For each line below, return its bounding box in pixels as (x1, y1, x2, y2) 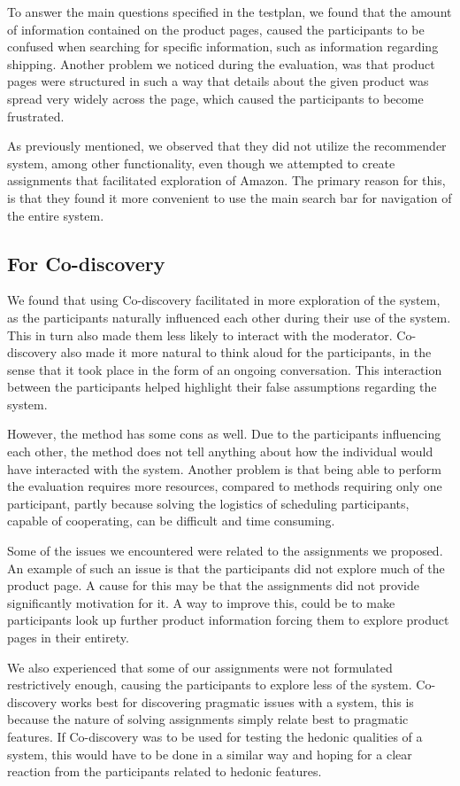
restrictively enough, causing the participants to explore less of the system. (7, 675, 412, 694)
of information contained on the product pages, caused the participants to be (7, 19, 425, 38)
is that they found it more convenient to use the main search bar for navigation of (7, 188, 452, 206)
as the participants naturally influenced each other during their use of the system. (7, 307, 451, 326)
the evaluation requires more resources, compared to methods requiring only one (7, 477, 442, 495)
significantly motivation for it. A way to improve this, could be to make (7, 593, 395, 611)
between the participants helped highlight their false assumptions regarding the (7, 377, 437, 396)
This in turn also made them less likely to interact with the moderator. (7, 325, 393, 344)
